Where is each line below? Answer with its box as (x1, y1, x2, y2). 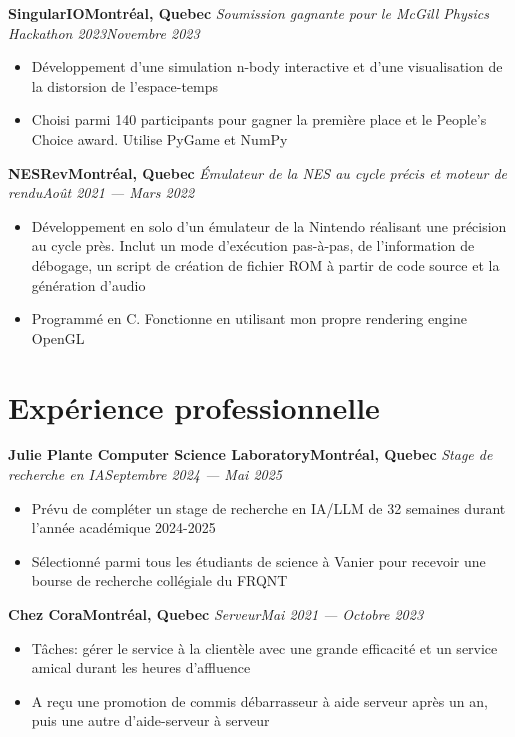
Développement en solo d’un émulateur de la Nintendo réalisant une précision (31, 215, 507, 236)
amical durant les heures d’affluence (31, 657, 251, 678)
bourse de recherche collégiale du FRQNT (31, 570, 288, 591)
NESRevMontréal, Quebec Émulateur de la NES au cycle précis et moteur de (8, 162, 507, 183)
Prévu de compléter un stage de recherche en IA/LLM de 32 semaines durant (31, 497, 506, 518)
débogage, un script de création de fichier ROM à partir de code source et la (31, 254, 500, 275)
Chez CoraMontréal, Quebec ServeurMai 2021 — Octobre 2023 (8, 604, 424, 624)
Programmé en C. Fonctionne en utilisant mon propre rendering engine (31, 308, 467, 329)
